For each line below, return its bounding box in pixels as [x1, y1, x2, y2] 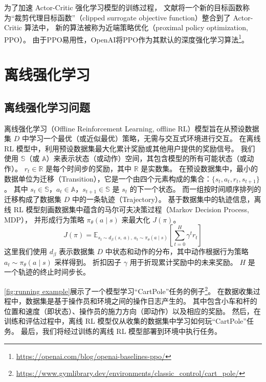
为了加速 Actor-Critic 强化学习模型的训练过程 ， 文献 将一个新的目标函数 [4, 2, 242, 12]
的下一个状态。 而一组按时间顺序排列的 [129, 184, 261, 194]
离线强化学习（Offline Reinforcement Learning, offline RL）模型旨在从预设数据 [4, 123, 259, 133]
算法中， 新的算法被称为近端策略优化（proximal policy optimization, [24, 22, 248, 33]
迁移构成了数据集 [4, 194, 61, 205]
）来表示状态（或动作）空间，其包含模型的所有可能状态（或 [46, 153, 247, 164]
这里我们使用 [4, 246, 47, 257]
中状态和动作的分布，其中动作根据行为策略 [105, 246, 249, 257]
